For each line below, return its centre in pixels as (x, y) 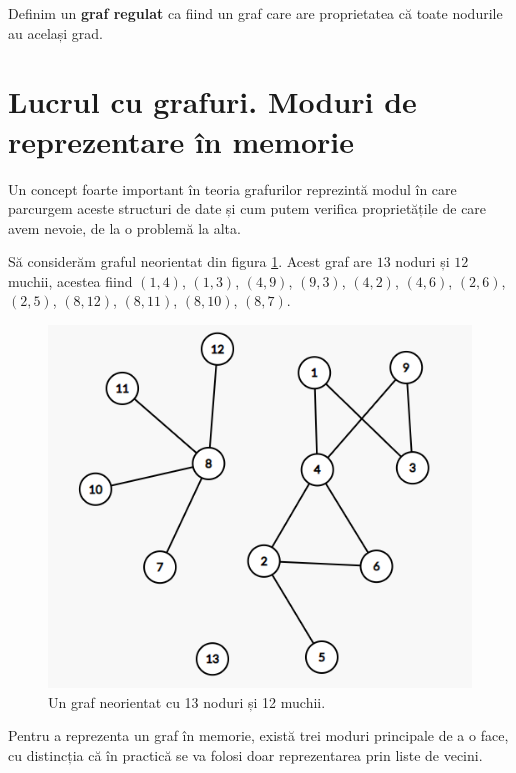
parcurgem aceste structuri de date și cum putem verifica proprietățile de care (247, 208)
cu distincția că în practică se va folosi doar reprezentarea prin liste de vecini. (245, 754)
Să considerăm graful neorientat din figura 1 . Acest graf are (190, 261)
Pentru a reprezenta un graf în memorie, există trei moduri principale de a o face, (258, 735)
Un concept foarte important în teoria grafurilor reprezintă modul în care (232, 188)
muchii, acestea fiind (70, 280)
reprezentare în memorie (181, 140)
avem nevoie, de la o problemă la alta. (124, 227)
